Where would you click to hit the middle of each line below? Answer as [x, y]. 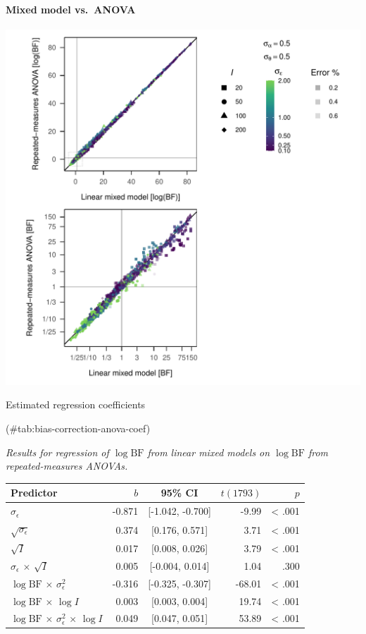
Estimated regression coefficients [76, 404]
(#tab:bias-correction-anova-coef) [78, 428]
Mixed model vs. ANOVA [71, 9]
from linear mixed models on [209, 452]
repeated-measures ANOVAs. [67, 466]
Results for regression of [57, 452]
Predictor [34, 493]
